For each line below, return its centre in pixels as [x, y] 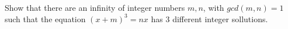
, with [214, 7]
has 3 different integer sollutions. [209, 18]
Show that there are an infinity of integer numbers [95, 7]
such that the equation [45, 18]
